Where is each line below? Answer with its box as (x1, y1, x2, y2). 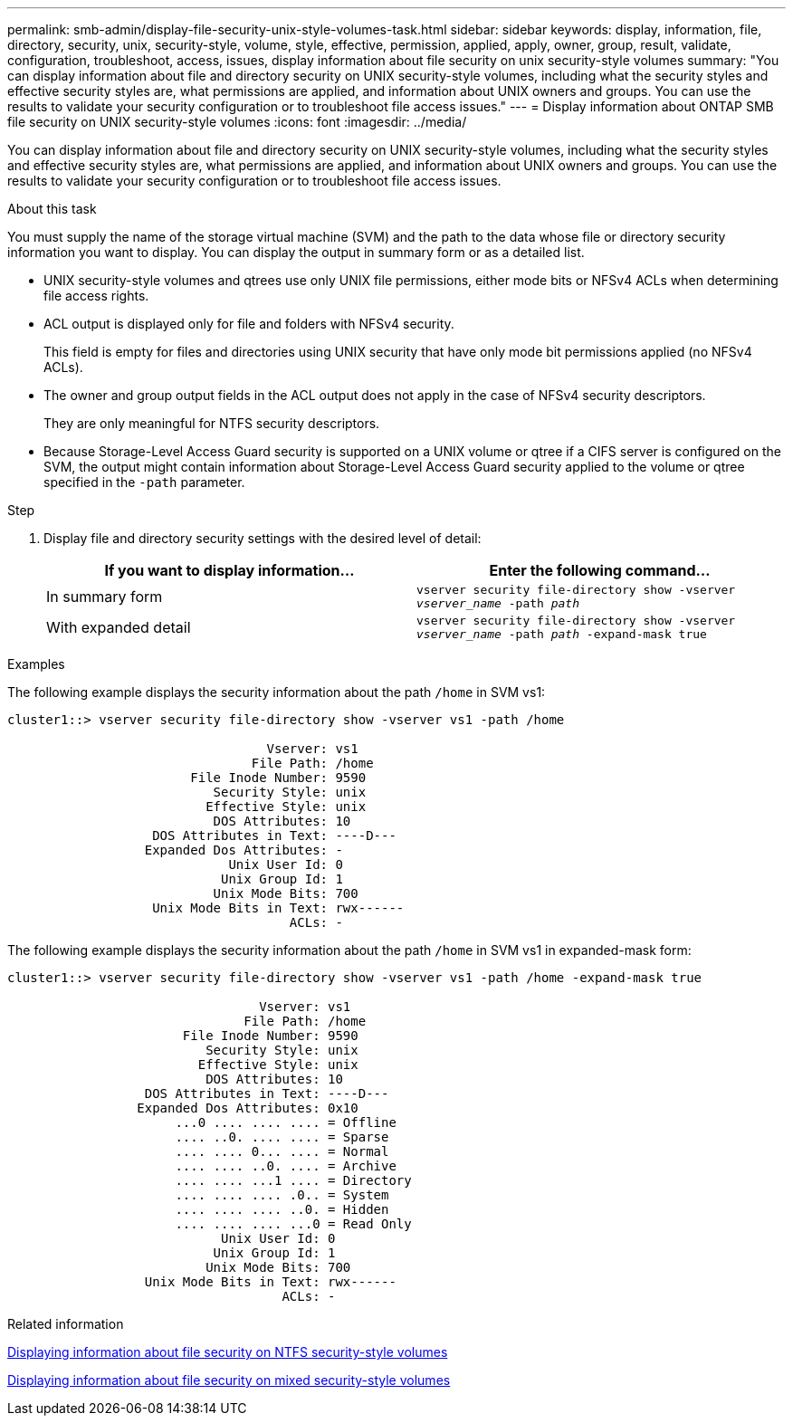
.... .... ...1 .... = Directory (175, 1173, 412, 1188)
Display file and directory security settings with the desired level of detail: (43, 530, 482, 546)
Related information (7, 1316, 124, 1332)
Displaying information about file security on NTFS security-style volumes (7, 1344, 448, 1360)
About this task (7, 201, 97, 216)
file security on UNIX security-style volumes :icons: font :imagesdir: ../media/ (7, 114, 467, 129)
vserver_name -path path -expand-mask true (416, 627, 707, 641)
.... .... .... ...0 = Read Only (175, 1217, 412, 1231)
